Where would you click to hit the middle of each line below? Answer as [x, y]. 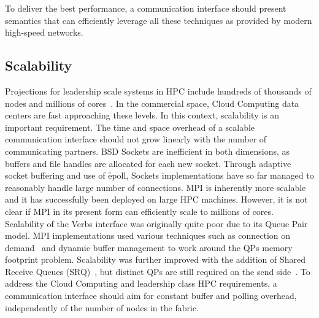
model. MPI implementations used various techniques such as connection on [148, 235]
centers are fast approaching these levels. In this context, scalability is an [142, 115]
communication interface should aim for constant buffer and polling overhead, [151, 296]
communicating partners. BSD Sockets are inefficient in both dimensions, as [148, 151]
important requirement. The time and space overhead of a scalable [130, 127]
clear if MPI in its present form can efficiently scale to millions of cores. [139, 211]
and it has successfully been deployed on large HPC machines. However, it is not [156, 199]
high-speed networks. [44, 32]
